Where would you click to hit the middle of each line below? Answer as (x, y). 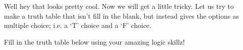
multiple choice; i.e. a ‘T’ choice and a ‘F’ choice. (78, 25)
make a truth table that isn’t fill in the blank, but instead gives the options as (121, 15)
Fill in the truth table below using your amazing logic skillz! (94, 41)
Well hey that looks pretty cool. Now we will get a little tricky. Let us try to (119, 6)
